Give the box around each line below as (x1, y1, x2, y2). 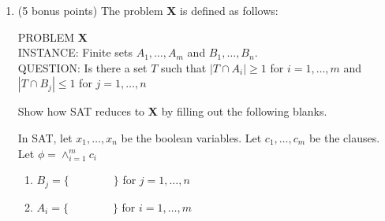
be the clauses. (308, 129, 380, 145)
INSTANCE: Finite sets (17, 44, 133, 61)
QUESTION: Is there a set (17, 59, 148, 76)
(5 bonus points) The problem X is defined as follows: (17, 2, 278, 18)
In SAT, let (17, 129, 73, 145)
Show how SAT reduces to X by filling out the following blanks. (17, 103, 327, 120)
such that (161, 59, 207, 76)
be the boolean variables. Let (121, 129, 262, 145)
